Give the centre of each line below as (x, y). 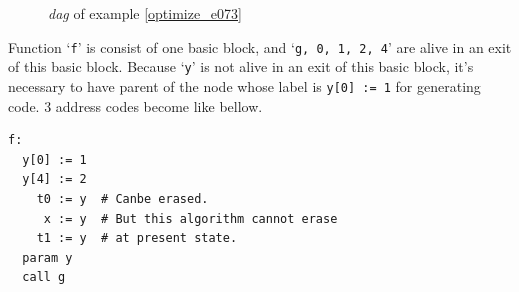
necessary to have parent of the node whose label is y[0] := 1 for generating (244, 85)
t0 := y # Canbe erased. (122, 198)
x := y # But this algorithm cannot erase (190, 218)
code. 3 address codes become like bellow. (135, 105)
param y (47, 257)
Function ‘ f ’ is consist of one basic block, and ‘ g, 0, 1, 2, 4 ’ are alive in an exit (260, 46)
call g (44, 277)
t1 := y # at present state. (137, 238)
